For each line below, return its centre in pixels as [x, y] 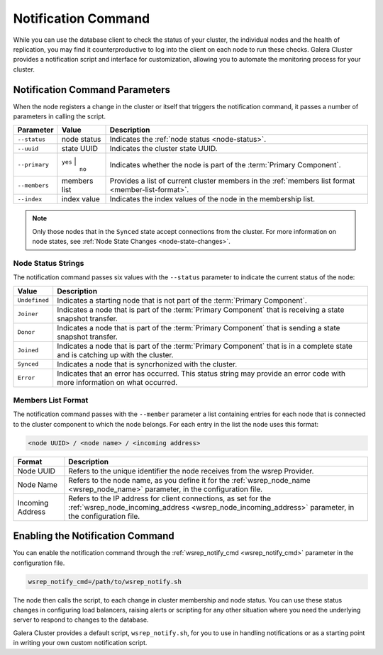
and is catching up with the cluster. [115, 354]
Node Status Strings [49, 263]
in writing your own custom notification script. [80, 643]
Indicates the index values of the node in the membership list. [212, 199]
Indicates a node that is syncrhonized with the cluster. [147, 364]
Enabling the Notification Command [94, 536]
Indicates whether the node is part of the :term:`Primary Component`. [225, 164]
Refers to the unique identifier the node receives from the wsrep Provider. [191, 471]
